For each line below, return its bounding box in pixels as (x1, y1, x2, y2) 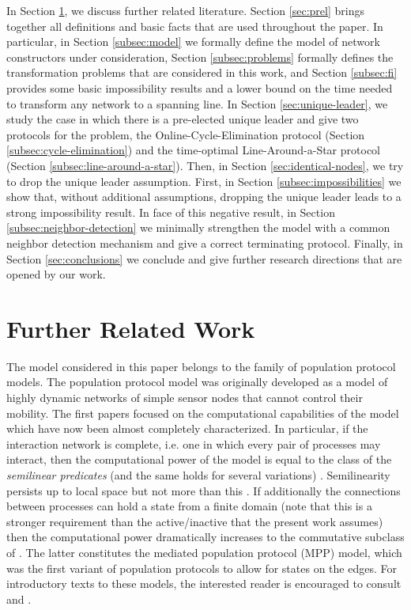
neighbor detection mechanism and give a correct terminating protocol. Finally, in (6, 234, 403, 251)
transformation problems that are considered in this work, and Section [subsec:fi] (6, 64, 398, 81)
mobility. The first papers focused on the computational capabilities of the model (6, 404, 399, 421)
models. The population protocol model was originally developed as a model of (6, 373, 388, 390)
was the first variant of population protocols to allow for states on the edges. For (6, 559, 397, 576)
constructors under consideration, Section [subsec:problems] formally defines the (6, 48, 394, 65)
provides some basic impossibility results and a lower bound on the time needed (6, 79, 393, 96)
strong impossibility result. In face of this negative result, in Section (6, 203, 335, 220)
